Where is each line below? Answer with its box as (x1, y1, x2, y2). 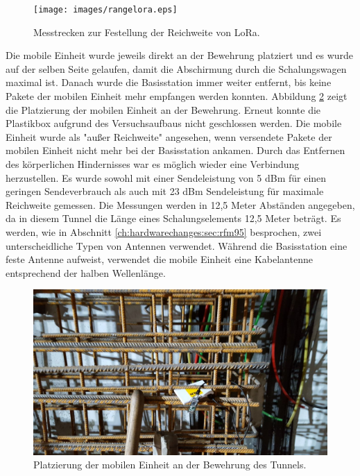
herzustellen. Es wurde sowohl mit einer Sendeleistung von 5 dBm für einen (6, 170, 327, 185)
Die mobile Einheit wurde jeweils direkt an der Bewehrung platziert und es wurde (6, 48, 354, 62)
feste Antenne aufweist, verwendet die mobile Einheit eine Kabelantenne (6, 252, 313, 266)
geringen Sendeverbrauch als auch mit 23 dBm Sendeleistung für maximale (6, 184, 324, 198)
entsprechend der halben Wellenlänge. (6, 265, 166, 280)
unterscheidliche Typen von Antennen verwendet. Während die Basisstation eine (6, 238, 348, 253)
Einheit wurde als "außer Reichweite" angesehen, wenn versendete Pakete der (6, 129, 332, 144)
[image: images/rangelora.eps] (33, 5, 178, 15)
